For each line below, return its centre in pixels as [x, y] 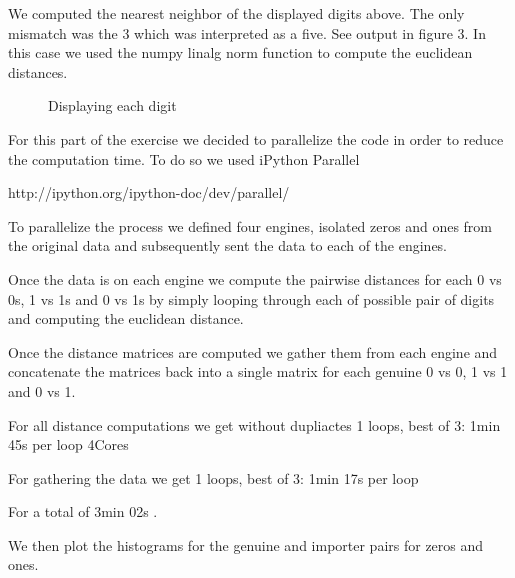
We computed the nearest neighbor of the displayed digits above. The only [236, 13]
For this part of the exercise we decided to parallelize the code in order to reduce [256, 138]
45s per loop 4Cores [68, 444]
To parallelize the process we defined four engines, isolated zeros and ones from [250, 225]
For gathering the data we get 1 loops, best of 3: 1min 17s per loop [213, 477]
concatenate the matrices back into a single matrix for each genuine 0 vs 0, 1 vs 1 [258, 371]
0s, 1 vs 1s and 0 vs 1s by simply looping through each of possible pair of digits [251, 298]
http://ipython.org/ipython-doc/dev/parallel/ [149, 192]
